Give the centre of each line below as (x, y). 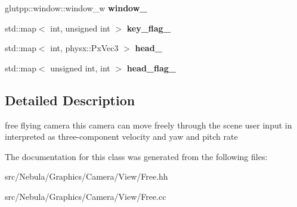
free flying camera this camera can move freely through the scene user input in (148, 125)
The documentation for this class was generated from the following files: (136, 156)
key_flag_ (148, 28)
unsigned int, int (80, 68)
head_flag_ (151, 68)
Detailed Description (70, 100)
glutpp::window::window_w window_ (76, 8)
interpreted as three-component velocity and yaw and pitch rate (121, 137)
